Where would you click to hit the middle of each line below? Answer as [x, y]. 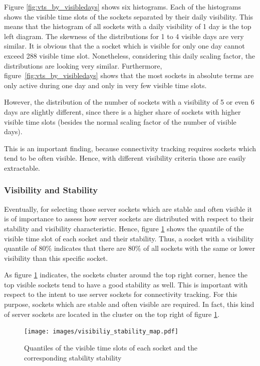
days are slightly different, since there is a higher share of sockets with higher [122, 111]
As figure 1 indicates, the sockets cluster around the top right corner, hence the [126, 275]
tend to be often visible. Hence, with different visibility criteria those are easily [125, 158]
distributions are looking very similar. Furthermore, [83, 65]
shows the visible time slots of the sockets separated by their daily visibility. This [129, 16]
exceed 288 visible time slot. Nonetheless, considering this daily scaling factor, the [130, 55]
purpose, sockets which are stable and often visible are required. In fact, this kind [129, 304]
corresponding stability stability [73, 357]
